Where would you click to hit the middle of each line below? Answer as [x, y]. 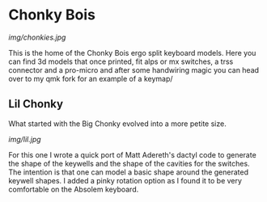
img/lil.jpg [25, 139]
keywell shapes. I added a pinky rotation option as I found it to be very [125, 180]
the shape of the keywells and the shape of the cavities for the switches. [129, 163]
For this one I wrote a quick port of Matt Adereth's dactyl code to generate [132, 154]
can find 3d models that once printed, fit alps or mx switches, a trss [121, 61]
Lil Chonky [36, 104]
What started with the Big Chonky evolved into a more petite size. [117, 124]
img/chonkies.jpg [37, 37]
